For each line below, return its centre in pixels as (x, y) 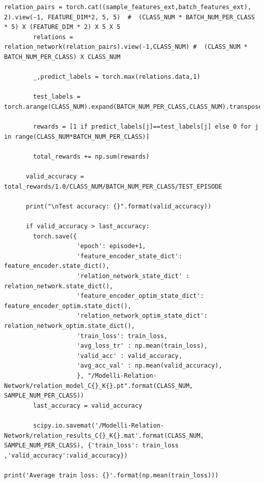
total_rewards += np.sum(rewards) (91, 156)
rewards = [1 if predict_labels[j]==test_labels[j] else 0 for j (146, 127)
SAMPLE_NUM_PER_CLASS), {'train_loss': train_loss (91, 446)
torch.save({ (55, 236)
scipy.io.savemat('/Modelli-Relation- (98, 425)
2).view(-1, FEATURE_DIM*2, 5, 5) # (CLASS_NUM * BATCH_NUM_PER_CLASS (129, 17)
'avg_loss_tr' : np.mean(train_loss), (142, 346)
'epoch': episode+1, (111, 246)
